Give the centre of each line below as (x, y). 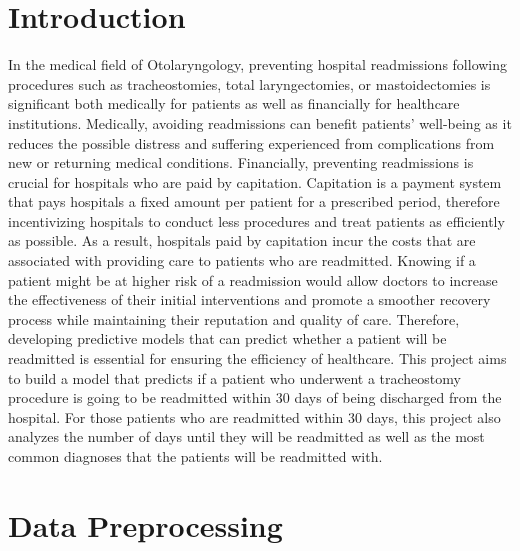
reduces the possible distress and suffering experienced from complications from (251, 142)
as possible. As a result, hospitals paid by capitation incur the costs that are (242, 240)
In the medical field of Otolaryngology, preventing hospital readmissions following (258, 64)
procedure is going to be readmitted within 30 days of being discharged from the (255, 397)
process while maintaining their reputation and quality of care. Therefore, (234, 318)
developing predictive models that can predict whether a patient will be (227, 338)
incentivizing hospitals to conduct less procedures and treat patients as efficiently (256, 220)
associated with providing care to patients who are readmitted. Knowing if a (242, 260)
